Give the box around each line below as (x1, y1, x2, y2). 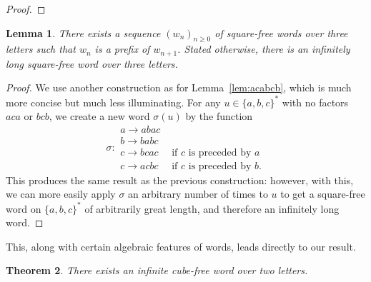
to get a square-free (280, 186, 365, 201)
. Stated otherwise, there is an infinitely (177, 41, 350, 56)
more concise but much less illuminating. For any (6, 94, 221, 109)
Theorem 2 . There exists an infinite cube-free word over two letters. (6, 263, 308, 278)
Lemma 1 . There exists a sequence (6, 25, 161, 40)
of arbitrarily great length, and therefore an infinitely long (84, 201, 340, 216)
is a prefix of (94, 41, 150, 56)
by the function (185, 109, 253, 124)
